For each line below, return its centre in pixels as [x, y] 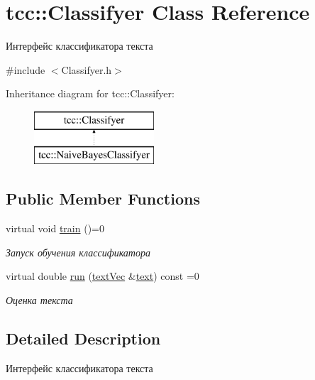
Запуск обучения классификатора [78, 252]
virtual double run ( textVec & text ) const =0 [103, 276]
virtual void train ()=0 [55, 228]
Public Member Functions [103, 199]
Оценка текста [39, 300]
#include [26, 69]
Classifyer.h [87, 69]
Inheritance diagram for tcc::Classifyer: [90, 93]
